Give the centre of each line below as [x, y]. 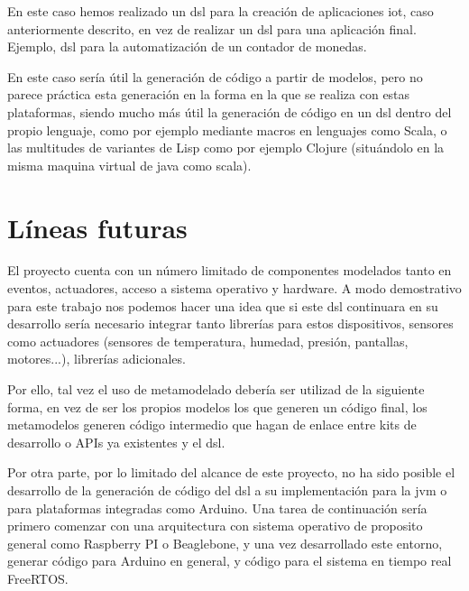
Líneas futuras [97, 227]
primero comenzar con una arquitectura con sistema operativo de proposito [215, 526]
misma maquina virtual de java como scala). [129, 165]
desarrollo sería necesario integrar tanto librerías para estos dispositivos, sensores [230, 323]
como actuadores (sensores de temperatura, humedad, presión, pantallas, [208, 341]
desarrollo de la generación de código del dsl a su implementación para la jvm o [227, 490]
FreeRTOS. [38, 578]
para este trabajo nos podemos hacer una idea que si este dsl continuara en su [223, 305]
